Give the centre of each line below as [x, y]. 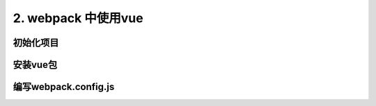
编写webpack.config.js [64, 87]
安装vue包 [35, 65]
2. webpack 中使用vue [78, 18]
